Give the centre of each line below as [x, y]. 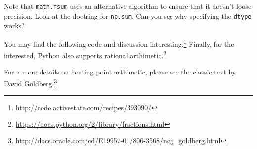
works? [14, 25]
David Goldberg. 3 [31, 83]
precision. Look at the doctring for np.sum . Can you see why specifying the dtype [128, 16]
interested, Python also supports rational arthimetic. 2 [85, 55]
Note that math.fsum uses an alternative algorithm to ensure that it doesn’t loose [128, 6]
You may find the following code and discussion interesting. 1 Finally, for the [119, 43]
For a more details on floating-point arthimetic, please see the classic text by [120, 72]
